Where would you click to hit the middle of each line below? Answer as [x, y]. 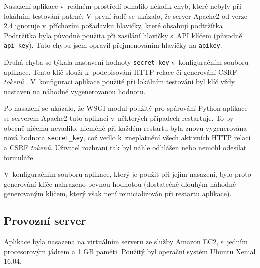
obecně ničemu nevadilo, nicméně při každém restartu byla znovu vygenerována [126, 128]
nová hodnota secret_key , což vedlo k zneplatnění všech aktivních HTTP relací [127, 138]
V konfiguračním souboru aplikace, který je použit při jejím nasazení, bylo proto [128, 174]
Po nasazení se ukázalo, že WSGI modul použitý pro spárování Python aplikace [126, 108]
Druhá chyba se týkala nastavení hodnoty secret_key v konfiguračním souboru [126, 62]
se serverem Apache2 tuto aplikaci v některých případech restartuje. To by [119, 118]
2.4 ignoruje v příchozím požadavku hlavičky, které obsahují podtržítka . [116, 26]
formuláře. [20, 157]
